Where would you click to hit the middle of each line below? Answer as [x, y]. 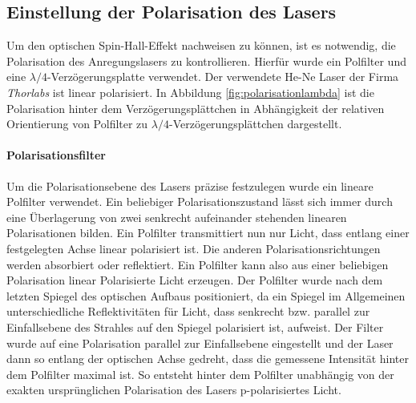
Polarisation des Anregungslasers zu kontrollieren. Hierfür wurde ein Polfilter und [206, 60]
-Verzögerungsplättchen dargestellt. [255, 124]
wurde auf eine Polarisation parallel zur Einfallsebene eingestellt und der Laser [200, 343]
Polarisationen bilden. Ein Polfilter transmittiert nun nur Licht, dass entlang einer [208, 233]
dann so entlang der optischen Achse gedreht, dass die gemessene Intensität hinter [208, 359]
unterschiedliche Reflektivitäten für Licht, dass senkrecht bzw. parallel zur [188, 311]
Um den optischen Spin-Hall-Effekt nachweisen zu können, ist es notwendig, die [201, 45]
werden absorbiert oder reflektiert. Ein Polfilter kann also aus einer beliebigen [198, 264]
